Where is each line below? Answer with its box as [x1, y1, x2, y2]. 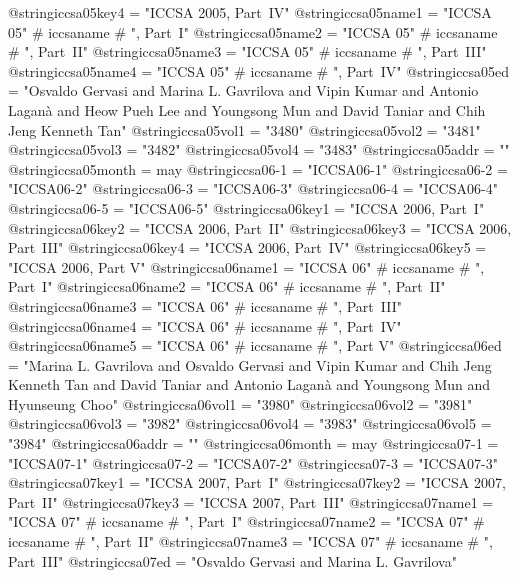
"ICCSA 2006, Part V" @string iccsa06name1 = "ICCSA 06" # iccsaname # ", [8, 256, 485, 277]
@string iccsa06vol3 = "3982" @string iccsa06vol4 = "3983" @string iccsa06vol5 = [8, 413, 492, 434]
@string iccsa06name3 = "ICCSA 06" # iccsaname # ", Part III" [8, 295, 402, 316]
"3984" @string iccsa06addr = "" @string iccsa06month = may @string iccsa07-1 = [8, 433, 499, 454]
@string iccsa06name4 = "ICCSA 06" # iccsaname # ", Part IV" [8, 315, 402, 336]
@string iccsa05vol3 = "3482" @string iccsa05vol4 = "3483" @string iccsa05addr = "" [8, 139, 510, 160]
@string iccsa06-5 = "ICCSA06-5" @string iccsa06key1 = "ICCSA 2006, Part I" [8, 197, 485, 218]
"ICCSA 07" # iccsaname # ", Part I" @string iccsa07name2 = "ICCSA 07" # [8, 511, 485, 532]
